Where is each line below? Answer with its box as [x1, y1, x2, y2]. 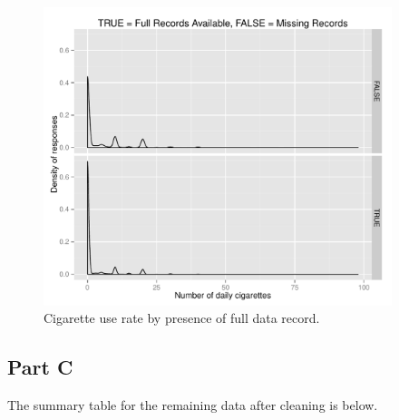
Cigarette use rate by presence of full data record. [44, 308, 320, 327]
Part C [7, 353, 73, 381]
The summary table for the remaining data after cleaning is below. [7, 396, 378, 415]
